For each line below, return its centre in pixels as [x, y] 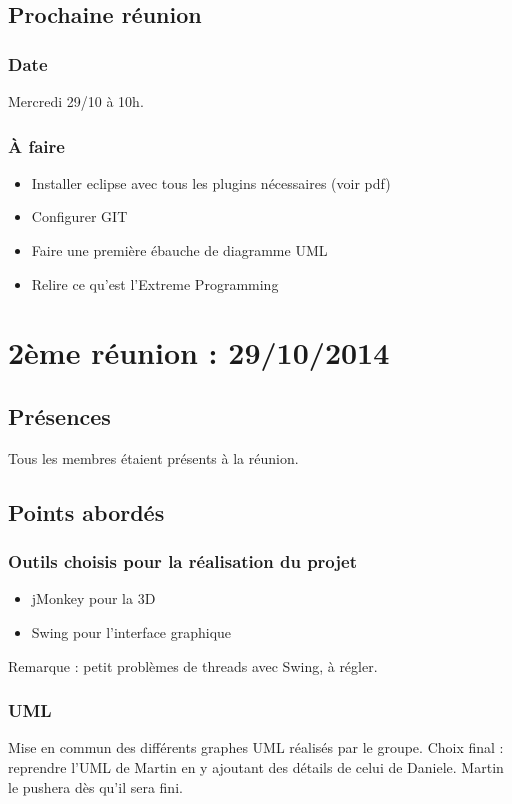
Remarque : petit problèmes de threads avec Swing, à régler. [193, 665]
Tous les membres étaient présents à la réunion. [153, 457]
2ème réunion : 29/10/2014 [199, 352]
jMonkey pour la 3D [93, 598]
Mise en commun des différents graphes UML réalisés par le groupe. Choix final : [256, 747]
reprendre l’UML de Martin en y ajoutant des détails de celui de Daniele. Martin [256, 766]
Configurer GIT [79, 216]
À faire [36, 145]
